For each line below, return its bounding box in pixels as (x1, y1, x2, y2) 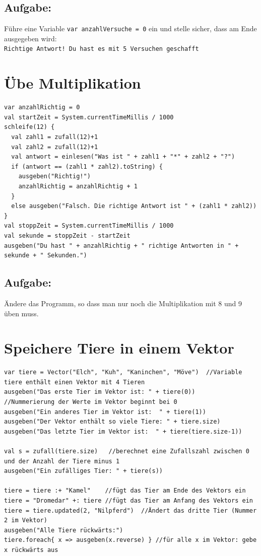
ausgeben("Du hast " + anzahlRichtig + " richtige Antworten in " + (4, 242, 239, 249)
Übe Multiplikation (4, 73, 141, 93)
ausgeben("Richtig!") (18, 173, 91, 180)
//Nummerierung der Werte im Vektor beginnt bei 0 (4, 398, 177, 406)
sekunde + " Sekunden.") (4, 252, 87, 259)
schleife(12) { (4, 123, 55, 131)
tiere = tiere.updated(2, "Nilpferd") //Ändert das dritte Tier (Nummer (4, 507, 257, 514)
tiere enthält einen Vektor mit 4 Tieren (4, 378, 145, 386)
